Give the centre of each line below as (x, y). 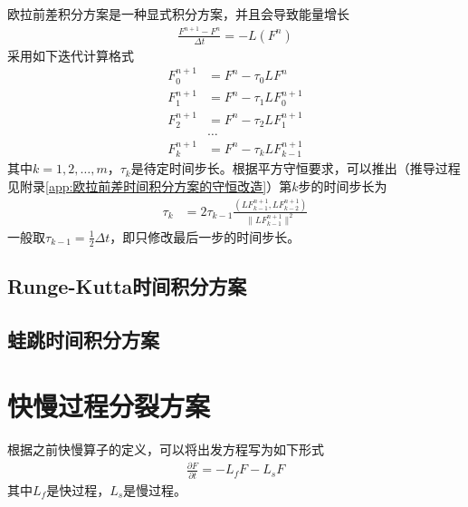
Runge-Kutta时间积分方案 (127, 286)
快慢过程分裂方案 (109, 406)
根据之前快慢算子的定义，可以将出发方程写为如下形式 (166, 449)
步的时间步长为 (343, 185)
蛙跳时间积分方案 (83, 339)
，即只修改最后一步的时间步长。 (205, 236)
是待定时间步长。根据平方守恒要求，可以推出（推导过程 (296, 168)
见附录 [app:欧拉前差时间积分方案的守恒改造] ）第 (150, 185)
